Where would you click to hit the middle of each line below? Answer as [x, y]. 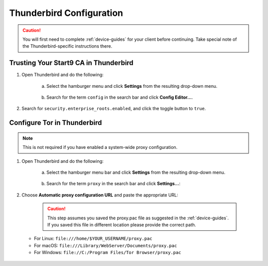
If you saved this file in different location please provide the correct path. [122, 225]
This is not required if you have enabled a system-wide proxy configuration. [100, 147]
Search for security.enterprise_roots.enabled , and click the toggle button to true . [114, 109]
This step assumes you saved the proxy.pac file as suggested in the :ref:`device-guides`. [138, 218]
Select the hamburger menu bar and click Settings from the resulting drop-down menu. [136, 172]
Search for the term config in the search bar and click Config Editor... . [120, 97]
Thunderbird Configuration [66, 13]
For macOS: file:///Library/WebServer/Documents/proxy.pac [105, 245]
